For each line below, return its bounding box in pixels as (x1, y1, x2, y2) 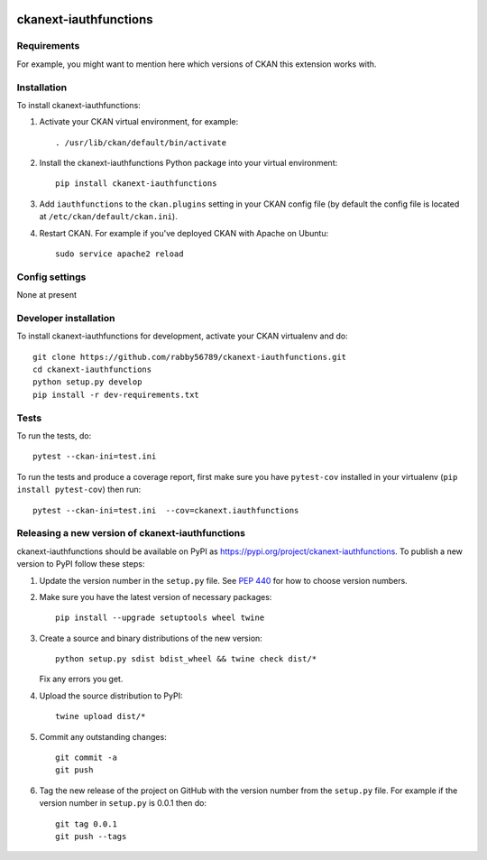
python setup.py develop (32, 377, 142, 387)
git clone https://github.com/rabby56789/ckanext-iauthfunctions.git (32, 352, 347, 362)
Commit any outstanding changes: (39, 731, 167, 742)
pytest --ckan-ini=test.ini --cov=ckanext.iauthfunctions (32, 505, 299, 515)
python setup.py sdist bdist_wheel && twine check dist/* (55, 654, 317, 664)
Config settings (16, 271, 87, 283)
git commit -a (55, 753, 117, 763)
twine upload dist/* (55, 711, 146, 722)
